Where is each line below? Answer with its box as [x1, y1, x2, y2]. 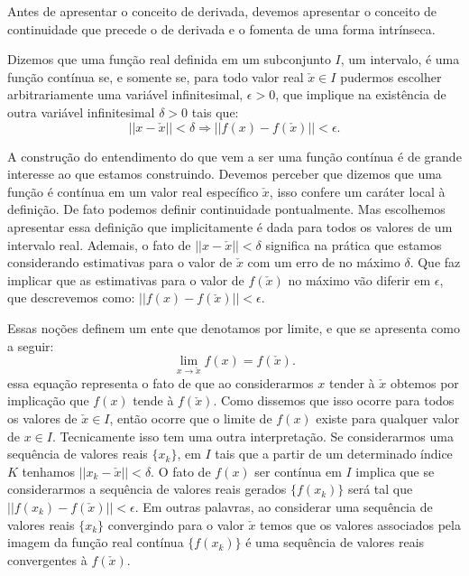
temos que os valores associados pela [260, 515, 461, 534]
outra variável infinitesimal [7, 102, 155, 121]
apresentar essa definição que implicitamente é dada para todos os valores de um [7, 217, 453, 236]
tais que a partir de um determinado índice [215, 444, 453, 463]
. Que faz [409, 253, 461, 272]
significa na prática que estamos [265, 235, 442, 254]
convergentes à [7, 550, 87, 569]
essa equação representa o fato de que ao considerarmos [7, 373, 314, 392]
